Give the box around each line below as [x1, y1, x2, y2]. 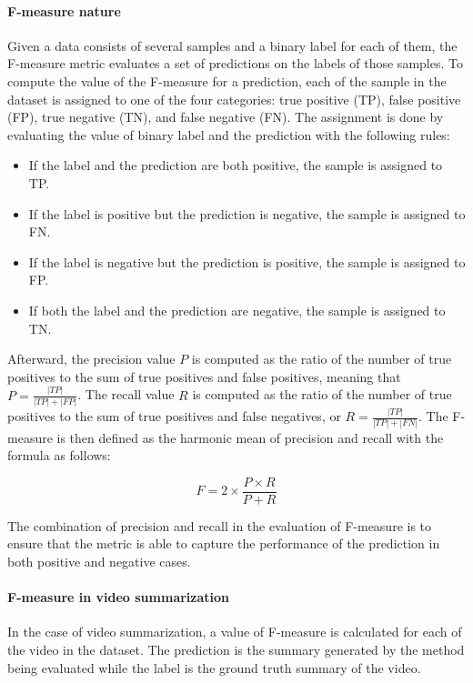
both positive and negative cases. [7, 551, 191, 570]
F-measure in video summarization [7, 588, 230, 607]
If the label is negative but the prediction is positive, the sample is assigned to [28, 252, 466, 271]
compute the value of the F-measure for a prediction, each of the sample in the [7, 71, 447, 90]
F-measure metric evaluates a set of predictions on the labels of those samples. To [7, 54, 463, 73]
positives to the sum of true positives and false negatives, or [7, 407, 341, 426]
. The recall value [77, 385, 175, 404]
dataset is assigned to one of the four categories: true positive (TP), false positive [7, 89, 461, 108]
